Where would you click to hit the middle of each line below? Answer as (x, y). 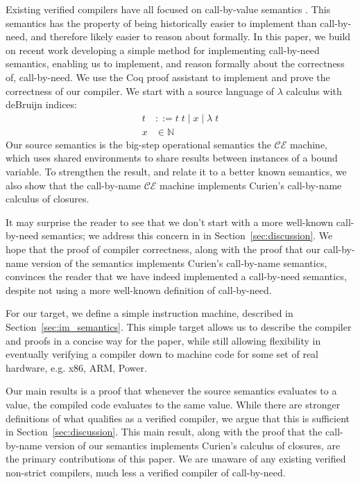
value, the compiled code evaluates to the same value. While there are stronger (173, 404)
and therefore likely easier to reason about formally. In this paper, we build (191, 36)
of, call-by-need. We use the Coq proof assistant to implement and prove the (168, 77)
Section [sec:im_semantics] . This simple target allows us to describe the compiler (179, 326)
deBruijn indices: (41, 104)
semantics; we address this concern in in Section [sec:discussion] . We (187, 235)
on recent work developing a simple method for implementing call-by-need (163, 50)
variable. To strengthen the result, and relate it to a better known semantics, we (176, 171)
